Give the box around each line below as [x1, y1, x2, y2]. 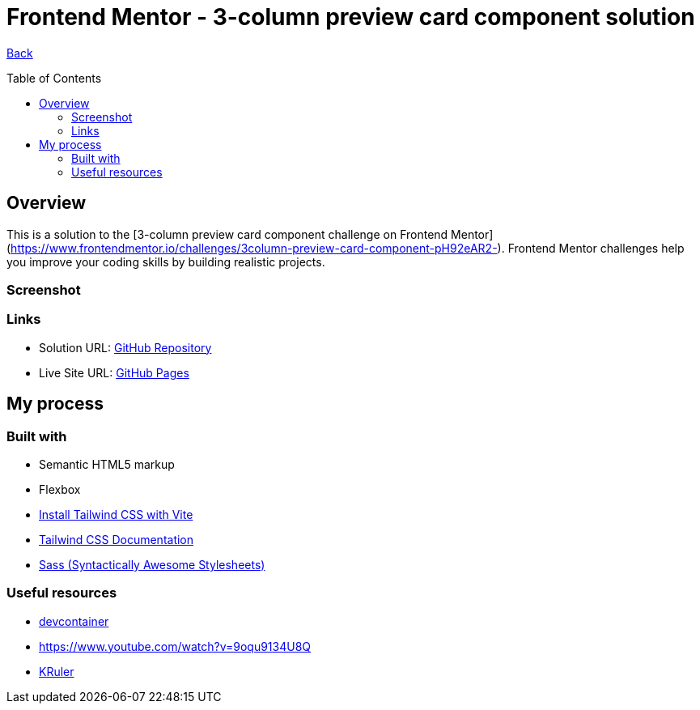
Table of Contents [6, 70, 102, 85]
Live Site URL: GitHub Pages [39, 365, 189, 380]
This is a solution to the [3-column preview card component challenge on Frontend [6, 227, 448, 241]
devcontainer [39, 614, 109, 628]
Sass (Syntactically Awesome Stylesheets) [39, 557, 265, 572]
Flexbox [39, 482, 81, 496]
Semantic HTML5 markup [39, 457, 175, 471]
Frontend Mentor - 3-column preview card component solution [6, 3, 695, 31]
